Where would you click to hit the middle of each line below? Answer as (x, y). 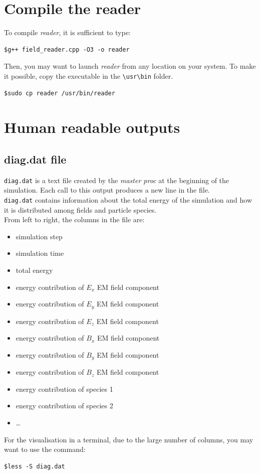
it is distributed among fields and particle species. (80, 209)
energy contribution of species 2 (64, 406)
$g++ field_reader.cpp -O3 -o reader (67, 49)
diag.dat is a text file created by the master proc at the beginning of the (117, 180)
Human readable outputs (92, 127)
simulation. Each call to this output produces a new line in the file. (107, 190)
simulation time (40, 253)
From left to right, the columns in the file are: (74, 219)
